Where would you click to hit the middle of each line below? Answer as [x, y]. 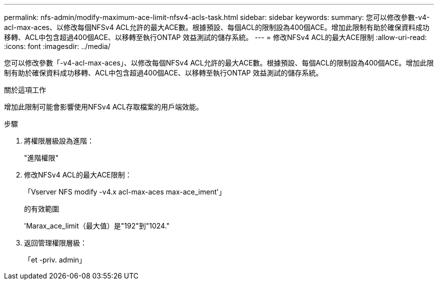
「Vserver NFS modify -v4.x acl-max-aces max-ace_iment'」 [125, 192]
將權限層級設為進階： [59, 141]
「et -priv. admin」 [55, 260]
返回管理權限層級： [55, 243]
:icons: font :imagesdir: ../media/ [57, 46]
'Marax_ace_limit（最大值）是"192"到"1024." [97, 226]
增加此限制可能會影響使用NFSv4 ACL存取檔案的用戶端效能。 [103, 107]
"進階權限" [41, 158]
